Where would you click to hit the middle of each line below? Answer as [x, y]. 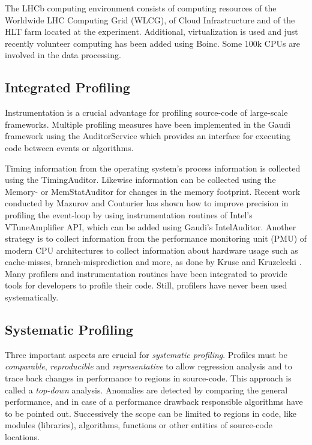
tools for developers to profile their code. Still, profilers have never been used [146, 285]
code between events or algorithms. [69, 147]
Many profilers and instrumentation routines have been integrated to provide [146, 273]
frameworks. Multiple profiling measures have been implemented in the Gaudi [148, 124]
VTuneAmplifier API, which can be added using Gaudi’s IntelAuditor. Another [151, 226]
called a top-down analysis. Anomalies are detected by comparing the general [146, 390]
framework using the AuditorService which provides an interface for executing [148, 136]
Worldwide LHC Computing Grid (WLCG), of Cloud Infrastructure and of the [150, 19]
